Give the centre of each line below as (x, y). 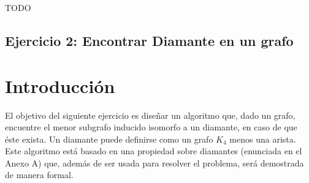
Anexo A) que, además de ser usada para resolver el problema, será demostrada (154, 162)
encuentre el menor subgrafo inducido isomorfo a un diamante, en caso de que (151, 127)
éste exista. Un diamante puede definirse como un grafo (109, 139)
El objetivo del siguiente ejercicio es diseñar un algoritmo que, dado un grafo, (150, 115)
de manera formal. (39, 175)
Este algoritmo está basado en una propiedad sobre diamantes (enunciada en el (154, 151)
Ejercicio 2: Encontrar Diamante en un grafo (149, 40)
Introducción (60, 85)
